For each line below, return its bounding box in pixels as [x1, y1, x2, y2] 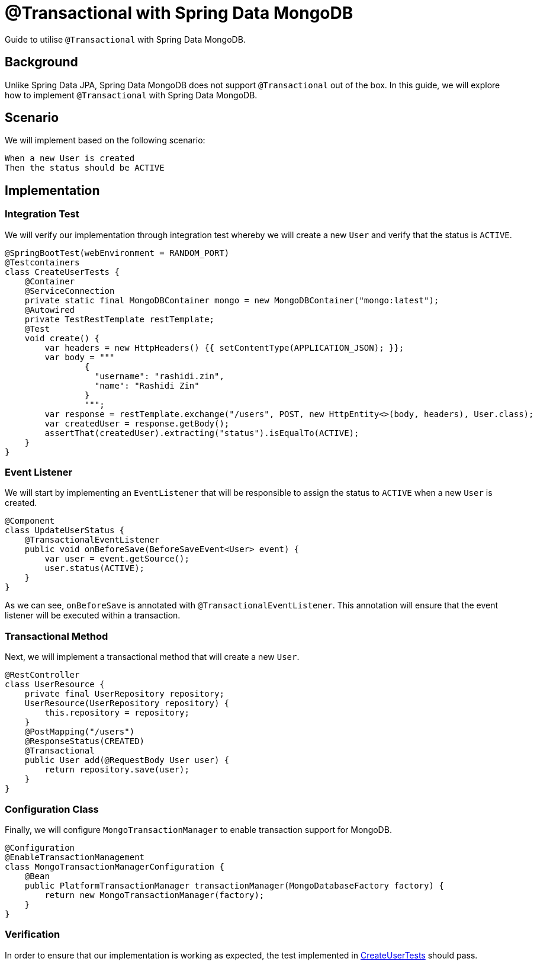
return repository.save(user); [44, 765, 189, 775]
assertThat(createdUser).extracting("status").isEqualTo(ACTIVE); [44, 428, 359, 438]
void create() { [24, 333, 100, 343]
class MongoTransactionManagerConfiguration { [5, 861, 224, 871]
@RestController [5, 670, 80, 680]
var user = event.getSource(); [44, 554, 189, 564]
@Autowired [24, 304, 75, 315]
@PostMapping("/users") [24, 727, 135, 737]
